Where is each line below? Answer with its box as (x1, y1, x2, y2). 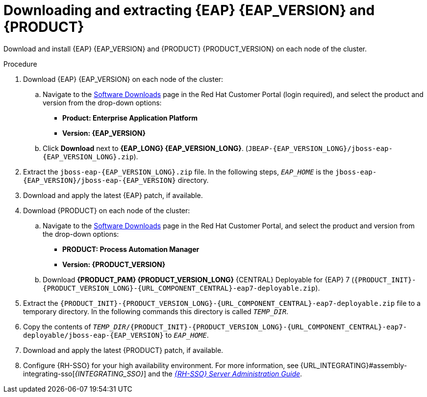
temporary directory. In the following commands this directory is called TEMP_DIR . (23, 307, 289, 316)
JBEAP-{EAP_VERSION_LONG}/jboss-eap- (248, 144, 393, 152)
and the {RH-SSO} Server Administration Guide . (148, 369, 302, 378)
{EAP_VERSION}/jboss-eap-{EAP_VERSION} (23, 176, 176, 184)
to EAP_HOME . (165, 330, 209, 339)
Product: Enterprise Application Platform (62, 113, 198, 122)
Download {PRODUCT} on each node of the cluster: (23, 206, 190, 215)
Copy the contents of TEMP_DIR (23, 322, 126, 331)
